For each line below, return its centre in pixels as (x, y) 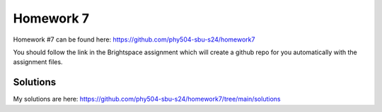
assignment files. (38, 62)
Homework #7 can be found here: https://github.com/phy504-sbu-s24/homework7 (134, 39)
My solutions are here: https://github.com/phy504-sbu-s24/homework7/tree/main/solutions (147, 99)
